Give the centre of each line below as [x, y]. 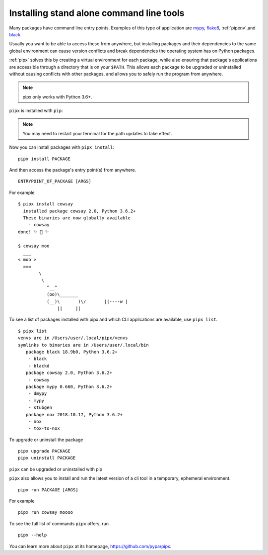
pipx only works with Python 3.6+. [57, 96]
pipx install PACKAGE [44, 159]
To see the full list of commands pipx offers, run [59, 523]
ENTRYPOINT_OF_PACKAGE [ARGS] [55, 181]
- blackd [39, 366]
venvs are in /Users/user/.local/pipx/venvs [73, 338]
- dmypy [37, 394]
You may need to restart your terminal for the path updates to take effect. [97, 133]
